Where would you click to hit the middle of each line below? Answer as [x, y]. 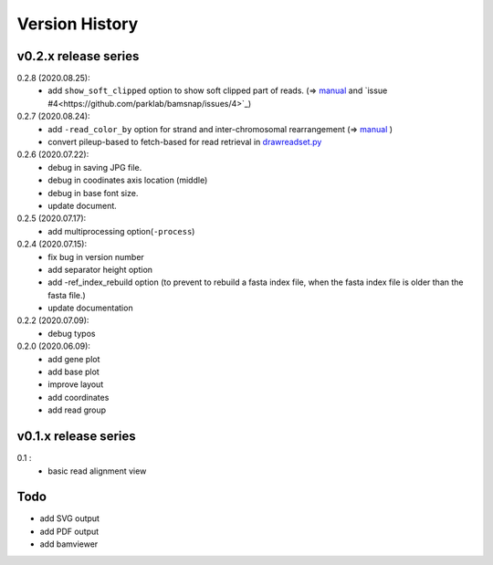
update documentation [90, 308]
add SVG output [70, 518]
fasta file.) [67, 295]
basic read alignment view [97, 471]
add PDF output [69, 531]
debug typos [72, 333]
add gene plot [74, 359]
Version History [78, 24]
